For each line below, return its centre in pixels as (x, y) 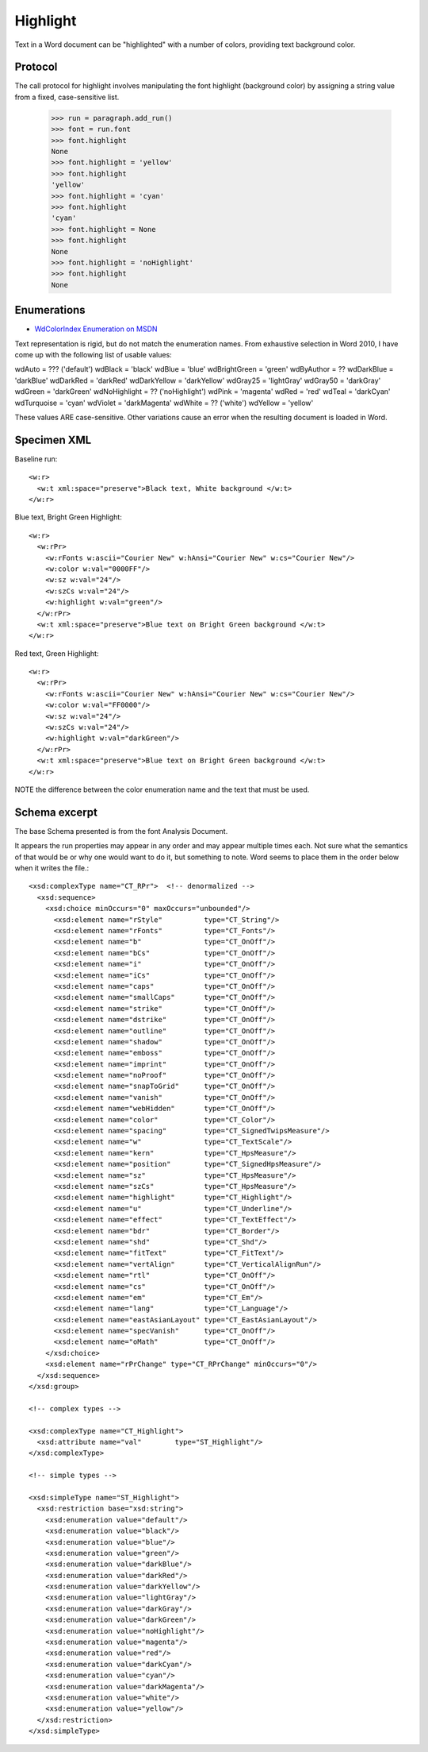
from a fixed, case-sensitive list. (67, 97)
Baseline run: (36, 459)
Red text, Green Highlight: (57, 653)
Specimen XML (53, 440)
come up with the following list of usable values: (93, 354)
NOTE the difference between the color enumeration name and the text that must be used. (162, 789)
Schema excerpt (56, 812)
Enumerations (50, 310)
